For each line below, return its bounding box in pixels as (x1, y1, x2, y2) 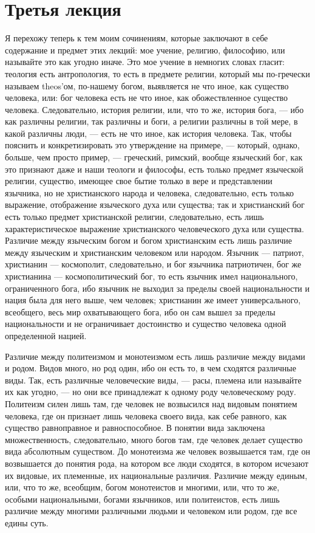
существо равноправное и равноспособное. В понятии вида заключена (5, 421, 265, 434)
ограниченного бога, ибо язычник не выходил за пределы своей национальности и (5, 281, 310, 294)
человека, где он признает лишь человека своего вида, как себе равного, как (5, 409, 287, 422)
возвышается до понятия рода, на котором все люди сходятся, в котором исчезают (5, 456, 309, 469)
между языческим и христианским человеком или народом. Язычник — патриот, (5, 246, 304, 258)
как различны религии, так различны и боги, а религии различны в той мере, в (5, 115, 298, 128)
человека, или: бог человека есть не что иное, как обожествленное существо (5, 91, 288, 104)
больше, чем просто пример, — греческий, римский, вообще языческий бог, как (5, 151, 303, 163)
